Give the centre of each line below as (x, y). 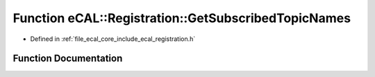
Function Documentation (68, 59)
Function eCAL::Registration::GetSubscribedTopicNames (182, 18)
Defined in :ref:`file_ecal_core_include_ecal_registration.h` (113, 39)
